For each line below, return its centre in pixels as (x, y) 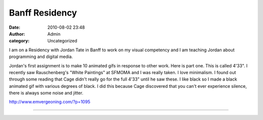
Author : (17, 34)
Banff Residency (43, 13)
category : (19, 41)
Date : (15, 27)
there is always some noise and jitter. (46, 93)
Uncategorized (62, 41)
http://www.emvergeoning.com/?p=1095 (50, 102)
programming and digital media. (41, 57)
